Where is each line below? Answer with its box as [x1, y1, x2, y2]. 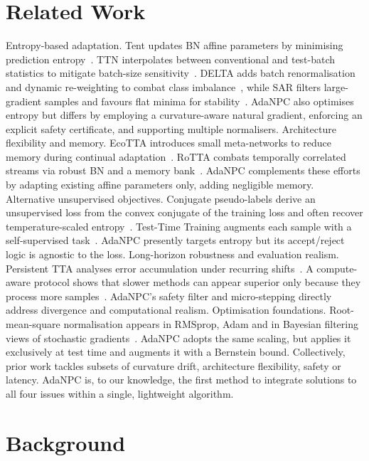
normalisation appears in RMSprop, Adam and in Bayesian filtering [63, 317, 358, 331]
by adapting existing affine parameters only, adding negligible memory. [6, 177, 314, 192]
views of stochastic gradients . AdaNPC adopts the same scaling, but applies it [6, 330, 351, 345]
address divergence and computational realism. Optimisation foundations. [6, 302, 326, 317]
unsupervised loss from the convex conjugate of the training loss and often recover [6, 205, 363, 220]
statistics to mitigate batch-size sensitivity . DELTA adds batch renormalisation [6, 65, 355, 80]
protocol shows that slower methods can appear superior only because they [33, 275, 361, 290]
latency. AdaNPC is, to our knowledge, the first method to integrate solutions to [6, 372, 357, 387]
